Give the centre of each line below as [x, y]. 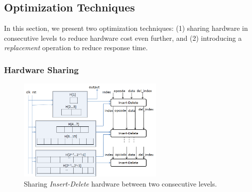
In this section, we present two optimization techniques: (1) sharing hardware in [126, 28]
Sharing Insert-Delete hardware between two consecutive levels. [121, 183]
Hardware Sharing [41, 69]
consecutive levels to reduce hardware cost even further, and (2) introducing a [123, 38]
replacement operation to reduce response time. [76, 48]
